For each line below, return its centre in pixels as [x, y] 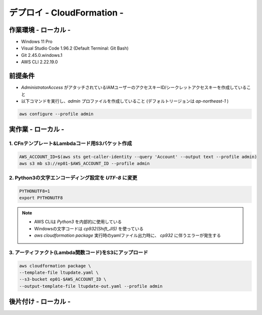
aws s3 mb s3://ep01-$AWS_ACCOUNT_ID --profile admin [84, 164]
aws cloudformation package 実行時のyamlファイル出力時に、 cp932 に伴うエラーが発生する [128, 235]
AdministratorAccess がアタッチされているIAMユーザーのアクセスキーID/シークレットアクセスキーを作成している [134, 87]
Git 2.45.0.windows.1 [42, 55]
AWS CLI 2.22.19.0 [40, 62]
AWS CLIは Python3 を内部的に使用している [78, 222]
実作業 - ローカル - [37, 130]
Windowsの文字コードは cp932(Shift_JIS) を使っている [89, 228]
